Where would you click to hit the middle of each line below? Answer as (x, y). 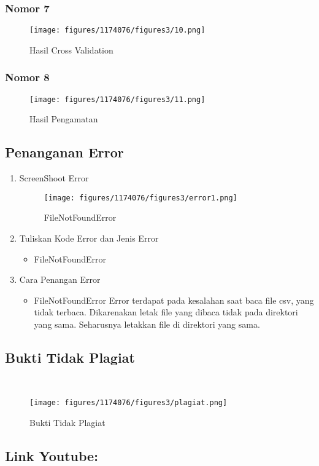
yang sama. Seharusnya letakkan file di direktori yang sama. (147, 324)
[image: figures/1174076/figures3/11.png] (117, 99)
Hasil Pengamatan (64, 119)
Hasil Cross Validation (71, 49)
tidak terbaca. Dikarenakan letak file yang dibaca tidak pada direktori (166, 312)
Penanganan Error (64, 152)
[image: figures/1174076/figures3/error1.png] (140, 198)
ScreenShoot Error (54, 178)
